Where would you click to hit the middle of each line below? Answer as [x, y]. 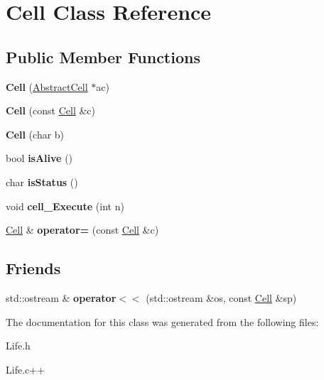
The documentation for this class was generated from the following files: [162, 321]
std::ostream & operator [61, 297]
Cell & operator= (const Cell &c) [82, 230]
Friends [33, 268]
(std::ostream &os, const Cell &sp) [221, 297]
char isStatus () [42, 181]
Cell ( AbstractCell [47, 86]
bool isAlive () [39, 158]
